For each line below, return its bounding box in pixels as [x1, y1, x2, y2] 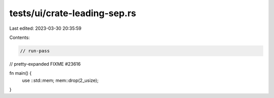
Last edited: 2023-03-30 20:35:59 [9, 25, 82, 31]
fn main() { [9, 70, 32, 76]
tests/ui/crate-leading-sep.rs [9, 8, 136, 19]
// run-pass [20, 48, 50, 54]
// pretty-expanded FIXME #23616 [9, 61, 81, 67]
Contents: [9, 34, 30, 40]
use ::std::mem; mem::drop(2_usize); [22, 77, 99, 83]
